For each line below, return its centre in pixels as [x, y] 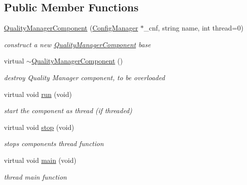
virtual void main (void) [40, 160]
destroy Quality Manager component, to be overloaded [84, 77]
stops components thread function [54, 143]
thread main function [35, 176]
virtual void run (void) [38, 94]
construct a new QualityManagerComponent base [77, 44]
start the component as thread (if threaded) [68, 110]
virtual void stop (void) [39, 127]
